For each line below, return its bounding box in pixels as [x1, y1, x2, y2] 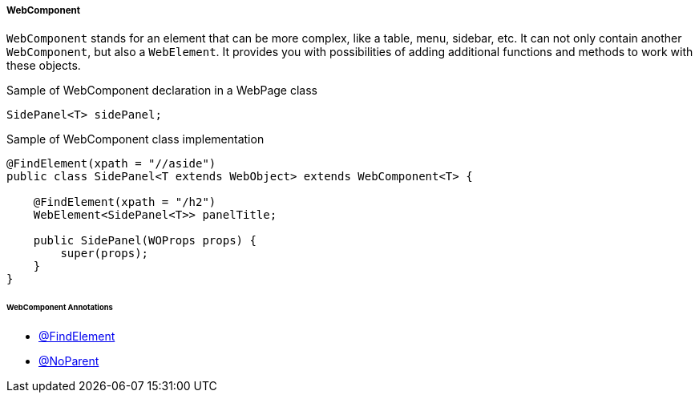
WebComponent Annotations [6, 303, 113, 312]
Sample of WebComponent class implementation [6, 132, 265, 147]
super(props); [60, 247, 149, 260]
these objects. [6, 58, 81, 73]
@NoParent [38, 354, 99, 369]
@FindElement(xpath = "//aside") [6, 157, 216, 171]
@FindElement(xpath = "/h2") [33, 195, 216, 209]
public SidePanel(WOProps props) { [33, 234, 257, 248]
